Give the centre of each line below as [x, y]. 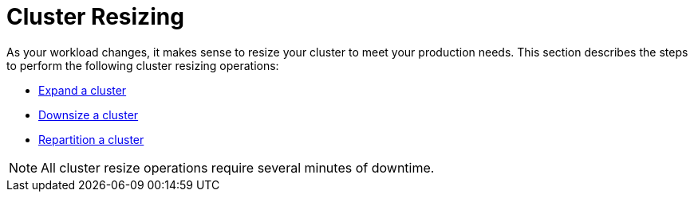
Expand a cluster [83, 90]
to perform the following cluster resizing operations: [143, 65]
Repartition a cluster [91, 139]
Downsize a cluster [89, 115]
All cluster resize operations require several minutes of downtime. [238, 167]
